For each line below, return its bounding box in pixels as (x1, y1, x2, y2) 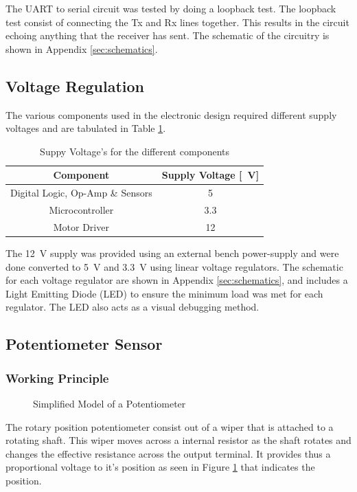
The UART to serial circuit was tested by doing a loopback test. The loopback (5, 1, 336, 15)
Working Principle (5, 369, 109, 386)
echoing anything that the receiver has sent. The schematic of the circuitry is (5, 28, 330, 43)
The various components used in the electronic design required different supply (5, 107, 337, 122)
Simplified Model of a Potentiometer (33, 396, 186, 410)
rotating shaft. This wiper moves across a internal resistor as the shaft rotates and (5, 433, 352, 447)
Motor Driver (53, 219, 109, 234)
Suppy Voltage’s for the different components (40, 144, 230, 158)
